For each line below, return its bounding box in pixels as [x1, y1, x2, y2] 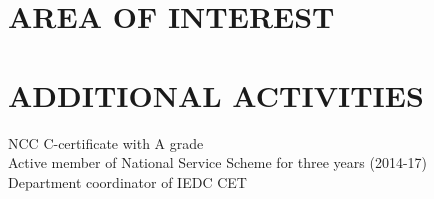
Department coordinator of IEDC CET [8, 171, 247, 192]
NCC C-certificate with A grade [8, 132, 204, 153]
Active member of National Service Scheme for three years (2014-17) [8, 152, 428, 173]
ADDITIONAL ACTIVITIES [8, 74, 424, 115]
